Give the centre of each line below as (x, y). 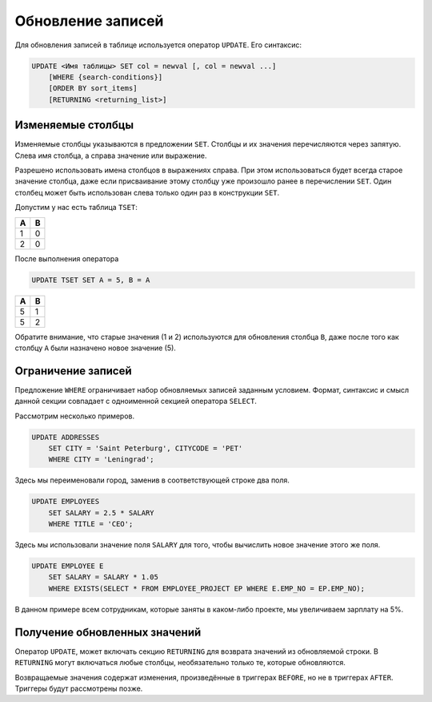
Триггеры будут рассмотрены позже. (79, 688)
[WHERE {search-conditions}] (106, 77)
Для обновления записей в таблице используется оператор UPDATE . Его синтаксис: (158, 45)
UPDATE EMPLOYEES (66, 502)
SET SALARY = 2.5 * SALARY (102, 512)
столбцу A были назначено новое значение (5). (95, 348)
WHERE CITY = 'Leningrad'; (102, 460)
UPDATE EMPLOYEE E (68, 566)
